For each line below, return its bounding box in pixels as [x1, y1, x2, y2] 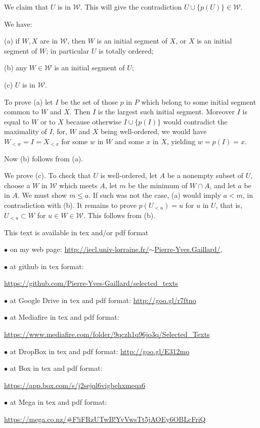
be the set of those [60, 96, 118, 107]
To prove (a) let [4, 96, 53, 107]
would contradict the [163, 116, 228, 126]
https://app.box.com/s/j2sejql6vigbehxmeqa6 [4, 379, 146, 390]
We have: [4, 18, 32, 29]
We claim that [4, 2, 49, 12]
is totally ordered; [99, 45, 154, 56]
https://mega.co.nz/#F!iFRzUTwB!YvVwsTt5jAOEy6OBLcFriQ [4, 414, 206, 424]
